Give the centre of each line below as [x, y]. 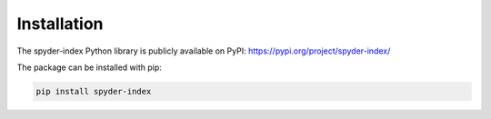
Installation [60, 24]
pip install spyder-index [94, 91]
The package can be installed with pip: [90, 67]
